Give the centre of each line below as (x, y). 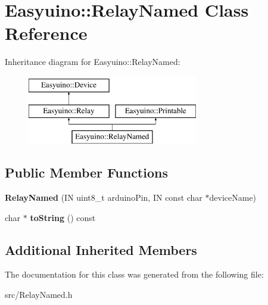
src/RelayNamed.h (39, 295)
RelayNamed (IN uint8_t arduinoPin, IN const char (104, 197)
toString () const (63, 217)
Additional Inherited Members (101, 249)
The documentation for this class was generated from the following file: (134, 274)
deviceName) (233, 197)
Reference (46, 33)
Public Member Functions (86, 172)
